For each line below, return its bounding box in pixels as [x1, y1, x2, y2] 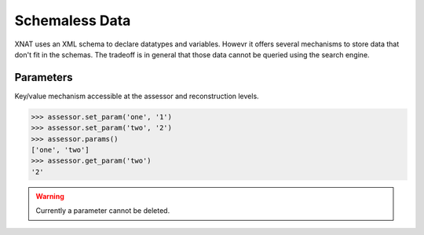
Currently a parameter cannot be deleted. [35, 206, 170, 215]
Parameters [14, 71, 73, 84]
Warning [35, 191, 64, 200]
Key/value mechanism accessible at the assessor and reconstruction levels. [14, 91, 259, 101]
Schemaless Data [14, 12, 131, 29]
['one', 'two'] [31, 145, 90, 154]
